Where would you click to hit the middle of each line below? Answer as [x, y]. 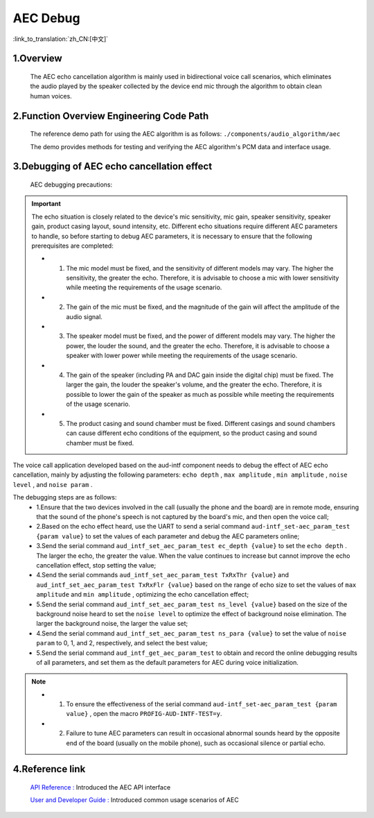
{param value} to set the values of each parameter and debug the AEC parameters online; [168, 536]
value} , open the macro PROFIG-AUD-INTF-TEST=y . [144, 714]
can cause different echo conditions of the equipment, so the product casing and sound [192, 433]
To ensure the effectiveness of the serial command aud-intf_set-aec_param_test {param [202, 704]
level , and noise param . [53, 484]
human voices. [51, 96]
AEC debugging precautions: [71, 185]
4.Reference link [49, 769]
